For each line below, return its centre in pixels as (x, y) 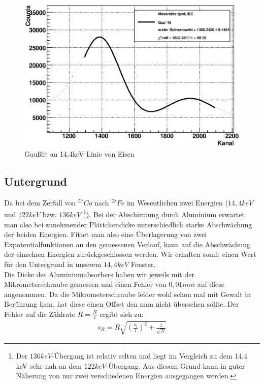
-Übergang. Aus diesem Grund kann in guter (175, 365)
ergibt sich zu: (122, 314)
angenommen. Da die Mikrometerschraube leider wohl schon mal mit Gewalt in (127, 294)
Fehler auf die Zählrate (40, 314)
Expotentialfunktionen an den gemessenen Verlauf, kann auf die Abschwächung (127, 244)
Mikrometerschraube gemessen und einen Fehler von (85, 284)
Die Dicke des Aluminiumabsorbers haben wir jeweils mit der (99, 274)
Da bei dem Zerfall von (40, 202)
